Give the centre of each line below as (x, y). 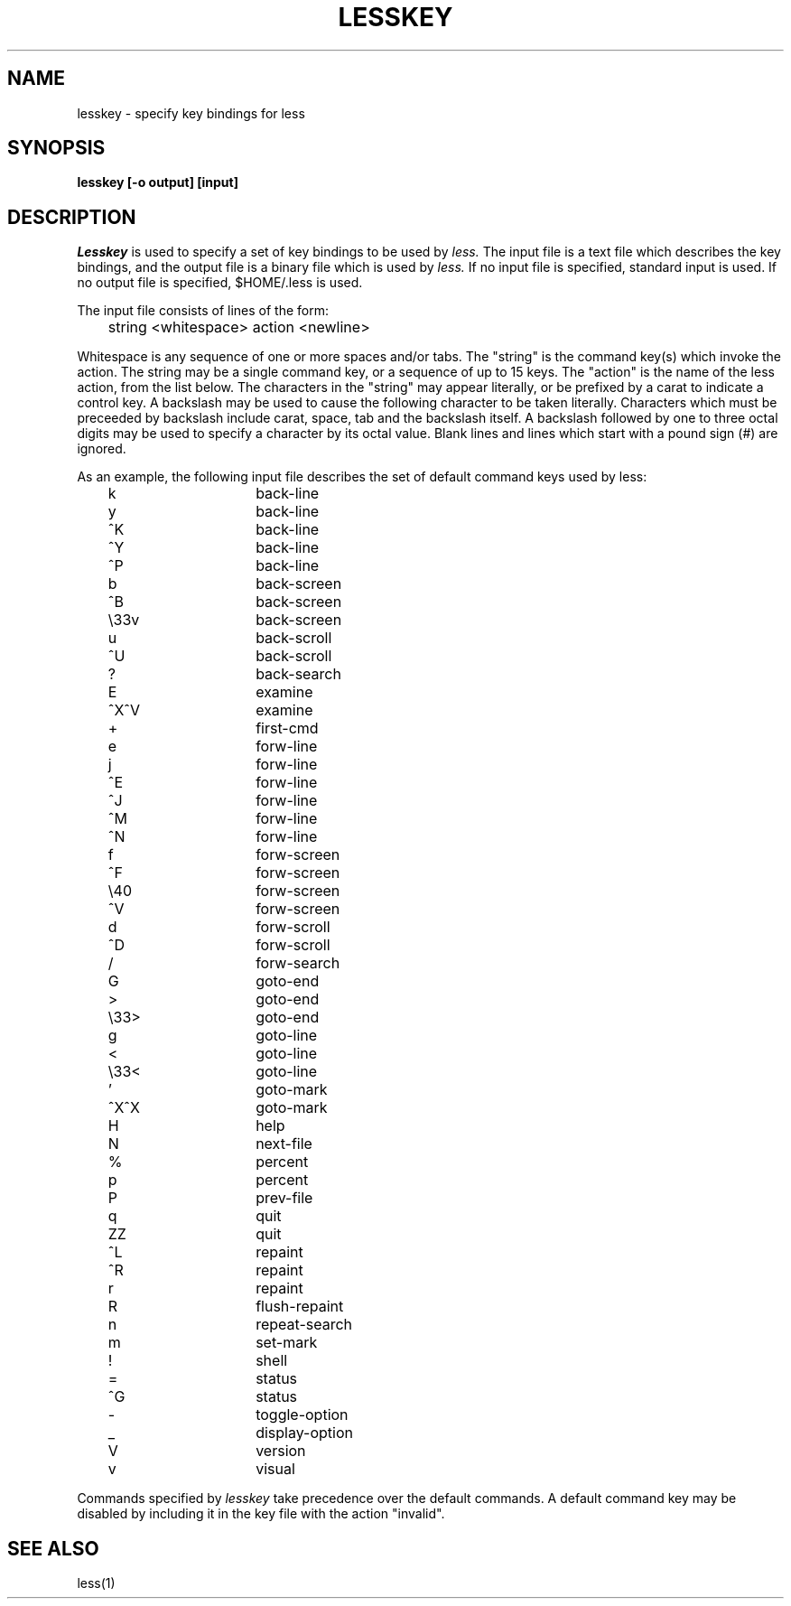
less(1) (96, 1583)
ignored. (102, 449)
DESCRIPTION (72, 217)
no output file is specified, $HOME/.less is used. (220, 283)
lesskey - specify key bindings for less (191, 113)
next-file (284, 1144)
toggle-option (302, 1415)
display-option (304, 1433)
